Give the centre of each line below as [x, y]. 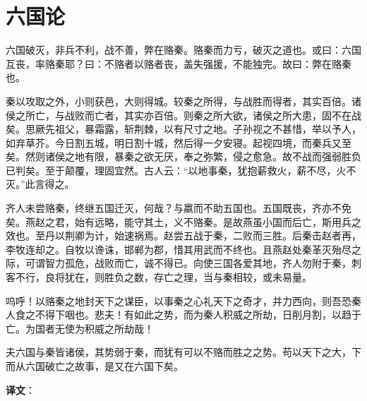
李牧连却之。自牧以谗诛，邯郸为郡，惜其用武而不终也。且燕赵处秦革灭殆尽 [179, 249]
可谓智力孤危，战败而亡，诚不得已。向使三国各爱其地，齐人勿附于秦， [188, 263]
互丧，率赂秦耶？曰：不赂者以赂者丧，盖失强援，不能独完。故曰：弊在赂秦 [179, 63]
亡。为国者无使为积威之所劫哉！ [80, 328]
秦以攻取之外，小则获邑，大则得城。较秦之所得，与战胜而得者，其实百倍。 [179, 101]
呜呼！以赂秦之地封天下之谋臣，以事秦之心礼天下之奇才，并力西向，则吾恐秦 [183, 300]
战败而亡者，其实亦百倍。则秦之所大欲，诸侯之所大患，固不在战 [213, 115]
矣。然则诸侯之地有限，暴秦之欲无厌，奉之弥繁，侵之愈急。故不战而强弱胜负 [183, 156]
